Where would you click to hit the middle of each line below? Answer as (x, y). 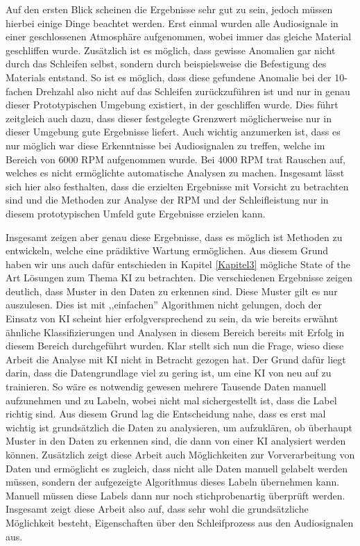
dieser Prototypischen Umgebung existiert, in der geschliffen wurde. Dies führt (172, 105)
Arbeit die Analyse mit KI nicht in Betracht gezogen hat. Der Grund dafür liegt (176, 359)
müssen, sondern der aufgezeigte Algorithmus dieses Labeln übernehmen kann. (173, 482)
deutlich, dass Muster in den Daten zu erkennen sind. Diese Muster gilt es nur (172, 291)
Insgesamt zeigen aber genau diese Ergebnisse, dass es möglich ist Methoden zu (174, 237)
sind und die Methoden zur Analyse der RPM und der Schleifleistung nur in (167, 200)
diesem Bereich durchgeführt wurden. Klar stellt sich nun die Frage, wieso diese (175, 346)
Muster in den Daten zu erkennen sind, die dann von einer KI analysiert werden (176, 441)
